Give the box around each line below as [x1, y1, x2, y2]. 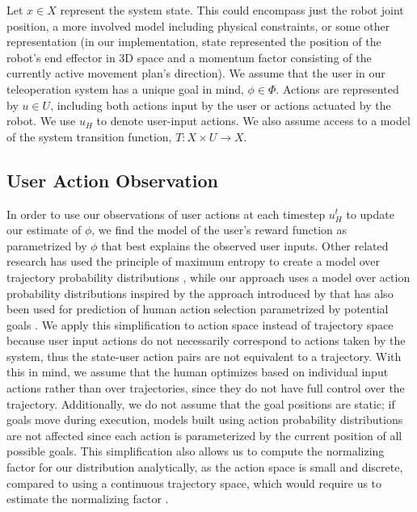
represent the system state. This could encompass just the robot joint [60, 2, 404, 18]
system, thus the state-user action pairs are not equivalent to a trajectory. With [6, 347, 402, 364]
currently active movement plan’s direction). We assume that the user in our [6, 65, 385, 82]
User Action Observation [6, 167, 218, 192]
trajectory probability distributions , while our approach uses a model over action [6, 268, 411, 285]
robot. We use [6, 112, 76, 129]
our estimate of [6, 221, 82, 238]
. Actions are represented [276, 80, 399, 97]
